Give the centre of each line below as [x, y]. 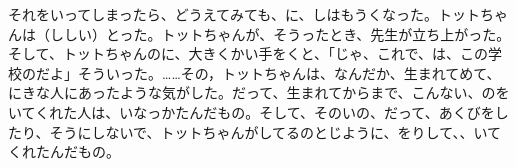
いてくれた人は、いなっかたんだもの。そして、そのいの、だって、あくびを [251, 111]
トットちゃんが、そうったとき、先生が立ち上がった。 [336, 33]
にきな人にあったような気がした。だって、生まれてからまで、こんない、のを [259, 92]
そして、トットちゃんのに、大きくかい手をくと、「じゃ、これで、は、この [248, 53]
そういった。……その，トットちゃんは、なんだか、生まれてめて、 [289, 72]
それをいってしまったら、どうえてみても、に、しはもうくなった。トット [244, 14]
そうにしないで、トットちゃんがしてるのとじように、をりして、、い [268, 131]
